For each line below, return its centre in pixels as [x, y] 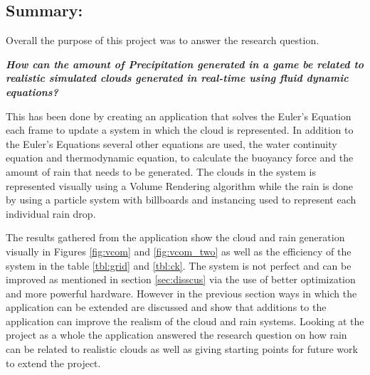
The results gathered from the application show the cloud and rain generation [175, 237]
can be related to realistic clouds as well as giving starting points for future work [182, 349]
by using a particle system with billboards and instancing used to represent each [181, 200]
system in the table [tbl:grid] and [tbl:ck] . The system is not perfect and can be [179, 265]
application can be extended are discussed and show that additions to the [166, 307]
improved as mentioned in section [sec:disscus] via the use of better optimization [181, 279]
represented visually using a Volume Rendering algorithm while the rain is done [179, 185]
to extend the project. [53, 363]
